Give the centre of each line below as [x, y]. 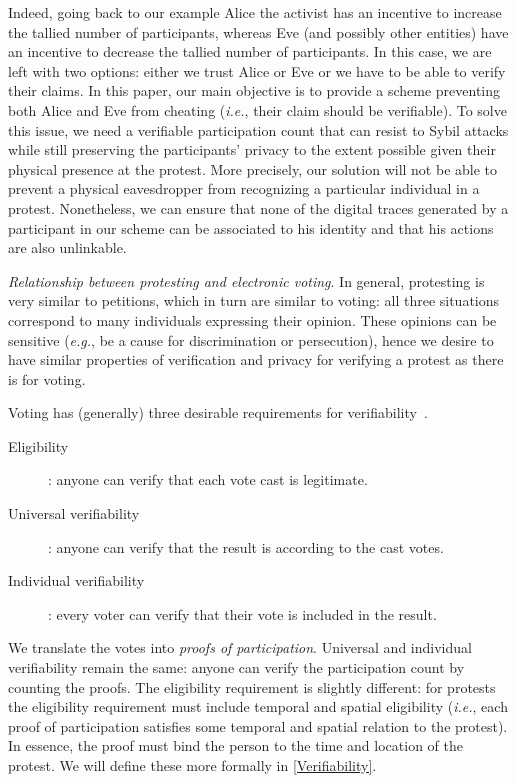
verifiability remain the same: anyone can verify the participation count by [236, 667]
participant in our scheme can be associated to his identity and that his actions [251, 227]
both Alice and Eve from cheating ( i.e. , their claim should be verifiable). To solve [257, 109]
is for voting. [47, 378]
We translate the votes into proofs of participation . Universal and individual [240, 647]
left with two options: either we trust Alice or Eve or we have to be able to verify [257, 70]
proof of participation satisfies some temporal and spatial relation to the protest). [258, 725]
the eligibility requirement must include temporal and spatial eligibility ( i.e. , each [258, 706]
